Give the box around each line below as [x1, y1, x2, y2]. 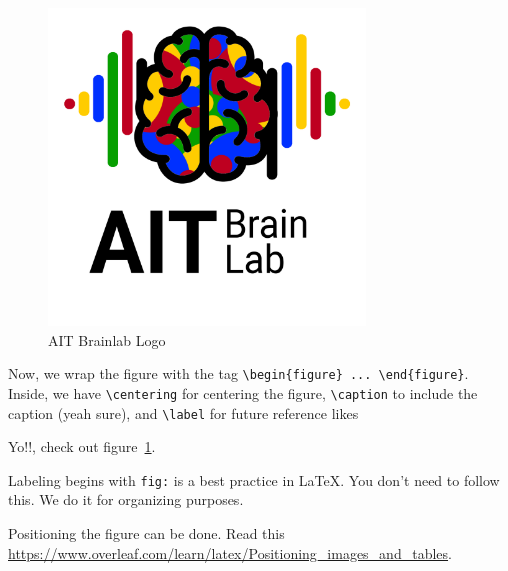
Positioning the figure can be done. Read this [8, 523, 285, 543]
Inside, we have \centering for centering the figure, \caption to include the [8, 382, 478, 403]
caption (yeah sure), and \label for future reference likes [8, 402, 359, 423]
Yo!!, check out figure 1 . [8, 436, 156, 457]
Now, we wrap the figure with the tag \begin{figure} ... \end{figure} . [8, 363, 469, 384]
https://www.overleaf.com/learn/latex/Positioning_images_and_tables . [8, 542, 452, 563]
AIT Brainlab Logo [48, 329, 166, 350]
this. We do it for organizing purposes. [8, 489, 244, 510]
